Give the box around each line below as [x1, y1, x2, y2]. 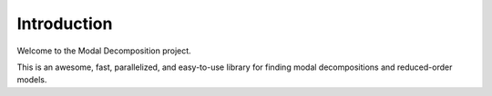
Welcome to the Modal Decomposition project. [16, 45, 191, 56]
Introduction [16, 14, 113, 34]
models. [16, 74, 47, 85]
